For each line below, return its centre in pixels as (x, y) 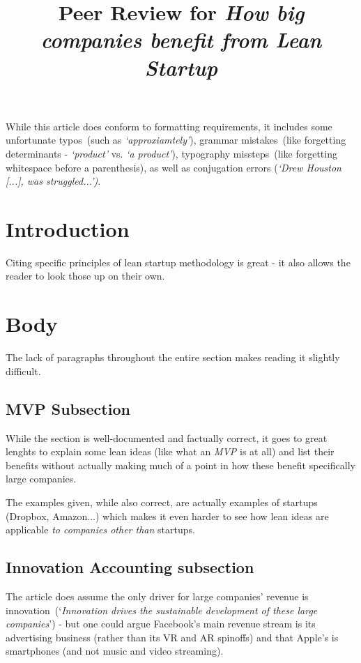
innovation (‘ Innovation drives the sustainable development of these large (162, 610)
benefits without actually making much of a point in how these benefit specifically (180, 465)
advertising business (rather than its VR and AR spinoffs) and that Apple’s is (172, 637)
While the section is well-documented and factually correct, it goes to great (167, 437)
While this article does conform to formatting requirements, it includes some (169, 126)
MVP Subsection (68, 408)
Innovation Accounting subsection (130, 567)
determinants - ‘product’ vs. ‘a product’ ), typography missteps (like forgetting (171, 153)
